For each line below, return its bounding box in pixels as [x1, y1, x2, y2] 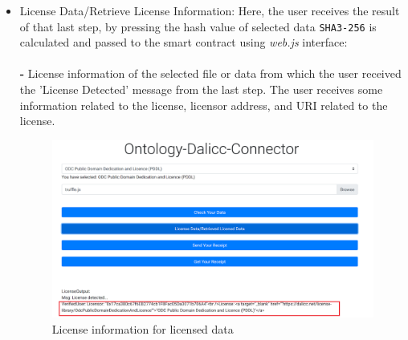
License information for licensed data [51, 321, 234, 337]
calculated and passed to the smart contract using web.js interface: [19, 34, 348, 51]
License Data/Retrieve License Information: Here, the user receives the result [19, 2, 400, 18]
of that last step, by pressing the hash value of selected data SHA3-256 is [19, 18, 377, 34]
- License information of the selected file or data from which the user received [19, 65, 402, 82]
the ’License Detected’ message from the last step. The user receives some [19, 81, 383, 98]
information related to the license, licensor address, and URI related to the [19, 96, 388, 113]
